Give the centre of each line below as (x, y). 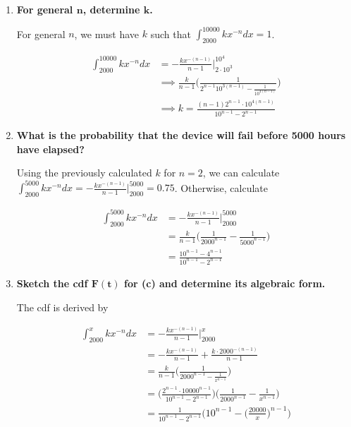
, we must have (107, 34)
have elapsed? (50, 149)
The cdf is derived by (62, 307)
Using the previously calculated (84, 173)
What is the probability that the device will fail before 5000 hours (181, 135)
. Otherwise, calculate (221, 187)
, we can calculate (241, 173)
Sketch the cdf (52, 283)
